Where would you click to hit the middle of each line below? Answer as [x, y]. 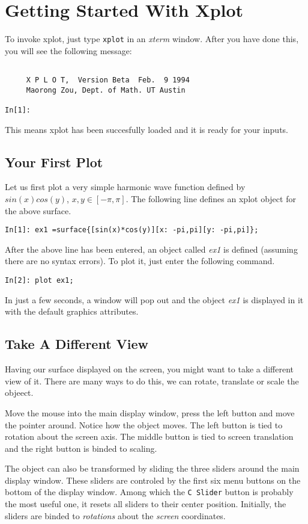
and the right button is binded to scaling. [81, 448]
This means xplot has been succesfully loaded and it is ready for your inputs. [147, 129]
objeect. [19, 393]
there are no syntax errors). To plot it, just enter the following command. [140, 261]
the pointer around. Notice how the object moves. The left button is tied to [144, 424]
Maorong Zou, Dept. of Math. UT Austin [106, 90]
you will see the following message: [68, 50]
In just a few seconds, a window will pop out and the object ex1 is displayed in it [154, 299]
